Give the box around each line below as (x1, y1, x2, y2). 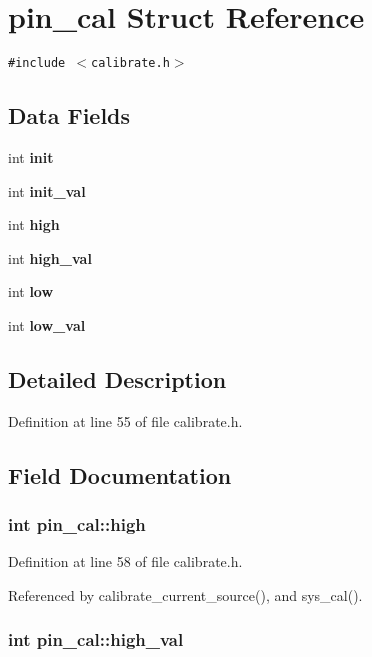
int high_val (8, 247, 92, 268)
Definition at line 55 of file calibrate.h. (8, 410, 243, 431)
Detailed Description (8, 363, 227, 394)
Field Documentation (8, 459, 232, 490)
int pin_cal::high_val (8, 627, 184, 652)
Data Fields (8, 100, 131, 131)
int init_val (8, 180, 86, 201)
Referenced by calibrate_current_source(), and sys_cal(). (8, 584, 363, 605)
